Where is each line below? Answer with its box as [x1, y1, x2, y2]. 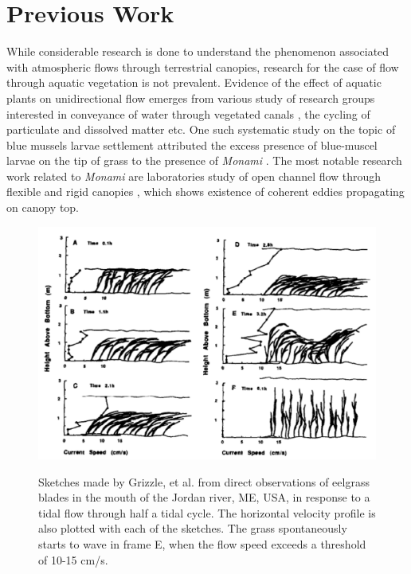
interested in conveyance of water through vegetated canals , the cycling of [6, 105, 370, 122]
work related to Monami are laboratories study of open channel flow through [6, 167, 382, 184]
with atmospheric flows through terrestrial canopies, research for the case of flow [6, 58, 399, 75]
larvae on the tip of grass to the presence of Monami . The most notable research [6, 152, 402, 169]
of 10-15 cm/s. [38, 551, 108, 568]
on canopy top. [6, 199, 80, 216]
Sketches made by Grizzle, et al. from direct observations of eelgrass [38, 473, 370, 490]
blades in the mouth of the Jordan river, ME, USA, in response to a [38, 489, 370, 506]
